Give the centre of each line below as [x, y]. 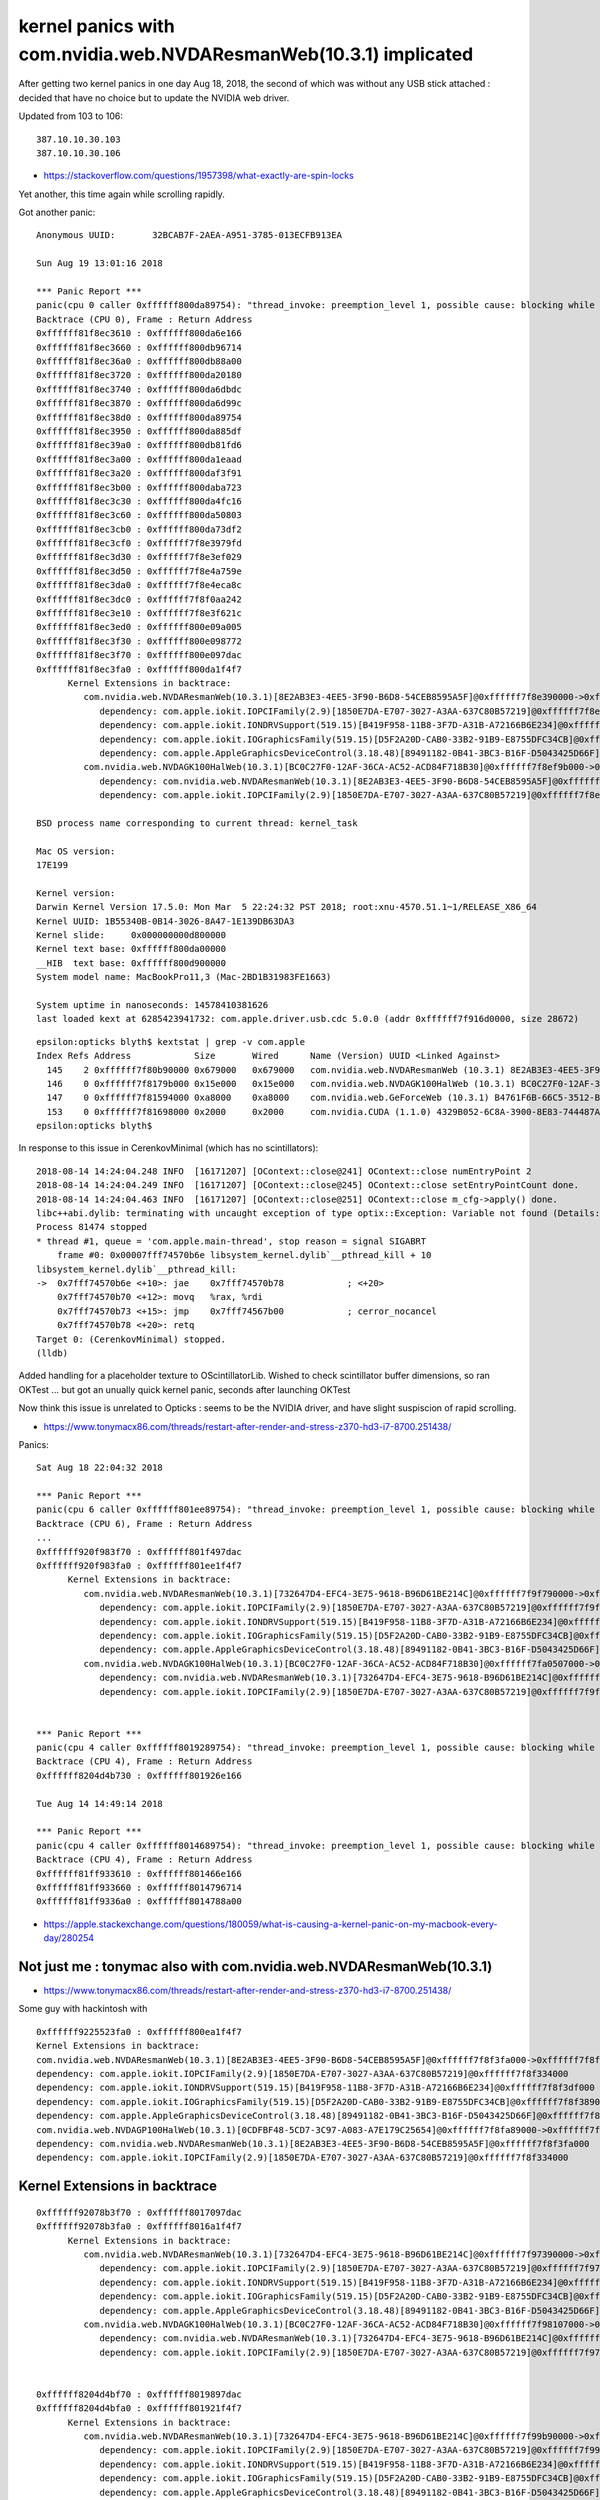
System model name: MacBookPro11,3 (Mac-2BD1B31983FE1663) [184, 977]
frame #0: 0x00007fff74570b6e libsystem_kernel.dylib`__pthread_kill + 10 [244, 1255]
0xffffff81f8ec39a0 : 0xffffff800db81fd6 [139, 445]
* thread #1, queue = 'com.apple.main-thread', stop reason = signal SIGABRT [231, 1241]
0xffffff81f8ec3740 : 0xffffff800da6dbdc [139, 389]
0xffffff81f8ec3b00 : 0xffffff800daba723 [139, 487]
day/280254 [69, 1938]
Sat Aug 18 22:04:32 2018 [100, 1468]
